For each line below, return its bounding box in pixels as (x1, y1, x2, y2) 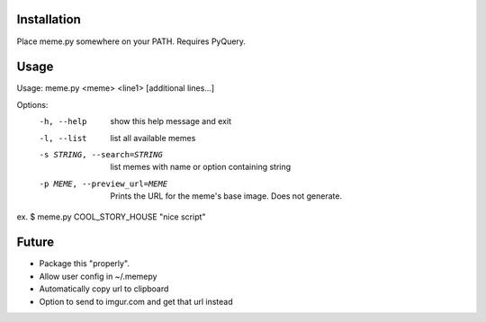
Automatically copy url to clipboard (39, 283, 169, 294)
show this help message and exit (110, 116, 231, 127)
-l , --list (39, 133, 87, 143)
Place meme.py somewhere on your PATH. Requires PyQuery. (16, 36, 247, 47)
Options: (16, 99, 49, 110)
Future (16, 235, 55, 250)
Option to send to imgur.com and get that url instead (39, 296, 233, 307)
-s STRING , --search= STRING (39, 149, 164, 159)
